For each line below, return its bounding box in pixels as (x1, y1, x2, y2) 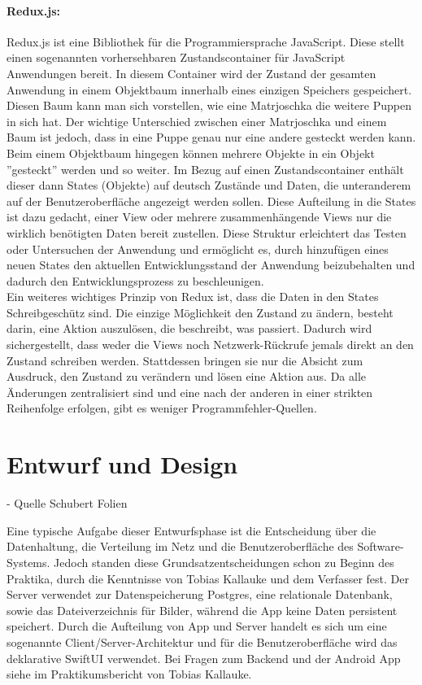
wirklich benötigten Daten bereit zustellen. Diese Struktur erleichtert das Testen (7, 224, 407, 241)
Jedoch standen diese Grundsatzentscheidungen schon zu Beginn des (54, 553, 394, 570)
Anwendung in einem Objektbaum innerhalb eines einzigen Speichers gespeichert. (7, 81, 412, 98)
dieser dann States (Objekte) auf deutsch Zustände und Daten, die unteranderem (7, 177, 411, 194)
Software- (357, 538, 404, 555)
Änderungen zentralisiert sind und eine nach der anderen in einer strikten (7, 383, 373, 400)
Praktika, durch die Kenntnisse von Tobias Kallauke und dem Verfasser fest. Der (7, 569, 409, 587)
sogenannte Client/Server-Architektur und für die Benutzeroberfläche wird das (7, 633, 398, 650)
